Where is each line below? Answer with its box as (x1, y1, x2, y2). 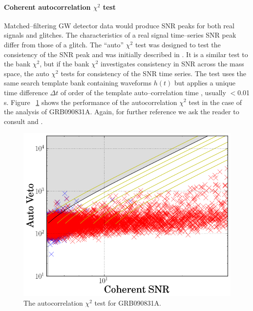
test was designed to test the (135, 39, 221, 49)
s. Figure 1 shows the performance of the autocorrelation (4, 97, 177, 107)
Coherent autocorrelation (4, 1, 91, 12)
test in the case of (189, 97, 242, 107)
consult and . (4, 116, 43, 126)
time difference (4, 87, 48, 97)
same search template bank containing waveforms (4, 78, 152, 88)
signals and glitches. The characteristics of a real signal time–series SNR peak (4, 30, 236, 40)
